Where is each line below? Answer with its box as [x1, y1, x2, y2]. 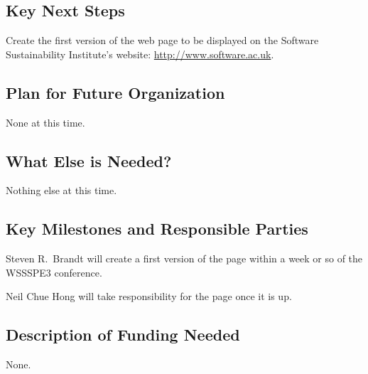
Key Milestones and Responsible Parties [6, 218, 308, 240]
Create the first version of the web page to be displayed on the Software [6, 33, 319, 48]
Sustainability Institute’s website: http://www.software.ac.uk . [6, 46, 274, 61]
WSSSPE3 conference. [6, 265, 102, 279]
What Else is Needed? [6, 149, 172, 171]
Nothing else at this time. [6, 183, 117, 198]
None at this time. [6, 114, 85, 129]
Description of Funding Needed [6, 324, 240, 346]
